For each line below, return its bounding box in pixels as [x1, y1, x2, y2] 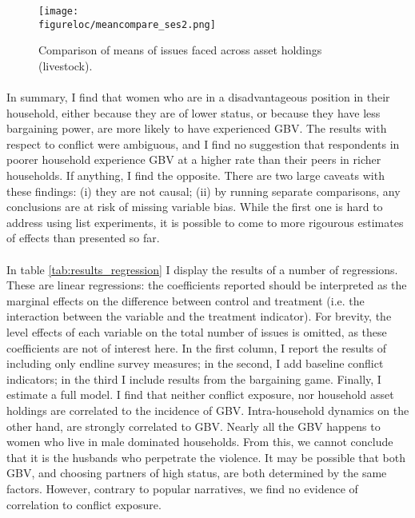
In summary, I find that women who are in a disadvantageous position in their [6, 89, 390, 106]
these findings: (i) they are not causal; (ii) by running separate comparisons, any [6, 182, 401, 199]
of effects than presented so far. [6, 229, 160, 246]
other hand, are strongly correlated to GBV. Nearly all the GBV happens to [6, 417, 381, 434]
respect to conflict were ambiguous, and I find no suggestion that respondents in [6, 135, 400, 152]
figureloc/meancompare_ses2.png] [38, 18, 216, 30]
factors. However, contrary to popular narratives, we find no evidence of [6, 480, 358, 496]
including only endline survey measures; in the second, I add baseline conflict [6, 355, 384, 372]
